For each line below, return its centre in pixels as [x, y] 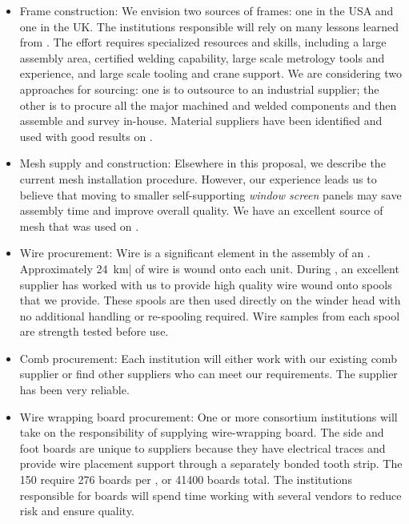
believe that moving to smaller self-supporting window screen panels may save [211, 194]
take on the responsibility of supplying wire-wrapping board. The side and [202, 432]
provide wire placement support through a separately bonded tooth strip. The [211, 464]
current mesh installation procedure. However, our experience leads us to [198, 178]
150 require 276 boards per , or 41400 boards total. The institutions [186, 480]
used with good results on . [86, 136]
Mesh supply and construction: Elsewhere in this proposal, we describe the [202, 163]
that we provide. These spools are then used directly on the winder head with [210, 300]
